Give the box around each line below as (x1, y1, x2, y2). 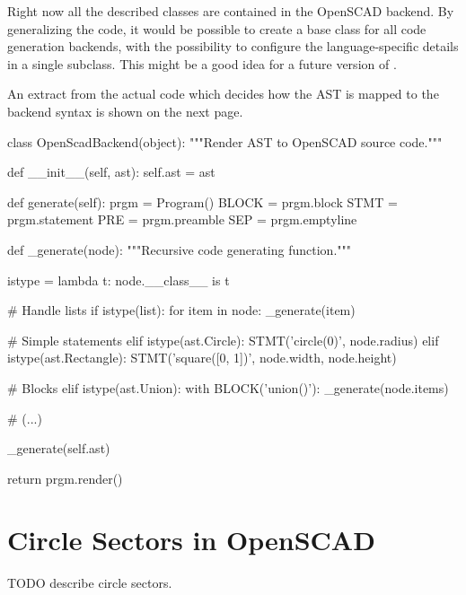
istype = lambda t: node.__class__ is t (7, 270, 230, 289)
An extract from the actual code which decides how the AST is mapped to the (7, 84, 439, 103)
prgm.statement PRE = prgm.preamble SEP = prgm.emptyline (7, 210, 357, 229)
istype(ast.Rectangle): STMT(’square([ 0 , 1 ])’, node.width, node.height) (7, 348, 397, 367)
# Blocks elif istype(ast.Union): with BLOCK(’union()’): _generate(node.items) (7, 378, 449, 397)
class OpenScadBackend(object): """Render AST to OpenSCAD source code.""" (7, 132, 443, 151)
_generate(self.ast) (7, 439, 110, 458)
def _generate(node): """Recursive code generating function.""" (7, 240, 351, 258)
